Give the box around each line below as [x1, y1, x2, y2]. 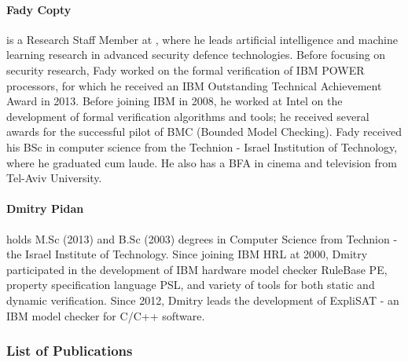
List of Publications [6, 341, 133, 360]
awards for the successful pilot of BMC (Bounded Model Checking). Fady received [6, 123, 402, 140]
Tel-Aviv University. [6, 170, 102, 186]
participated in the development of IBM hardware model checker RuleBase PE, [6, 261, 388, 277]
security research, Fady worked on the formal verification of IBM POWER [6, 61, 365, 78]
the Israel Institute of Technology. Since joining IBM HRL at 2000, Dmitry [6, 246, 368, 262]
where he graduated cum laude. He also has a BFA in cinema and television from [6, 154, 397, 170]
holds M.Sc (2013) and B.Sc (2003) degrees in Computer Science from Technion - [6, 230, 398, 247]
